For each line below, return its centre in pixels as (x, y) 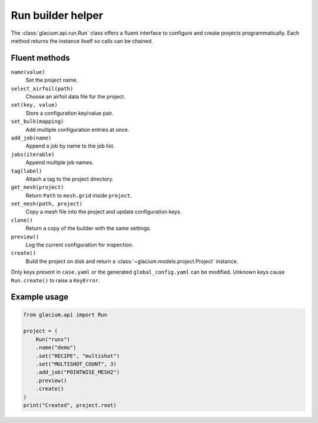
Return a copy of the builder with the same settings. (88, 228)
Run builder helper (57, 15)
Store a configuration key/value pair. (69, 113)
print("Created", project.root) (70, 405)
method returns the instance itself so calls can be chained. (82, 41)
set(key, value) (34, 105)
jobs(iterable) (33, 154)
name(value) (28, 72)
